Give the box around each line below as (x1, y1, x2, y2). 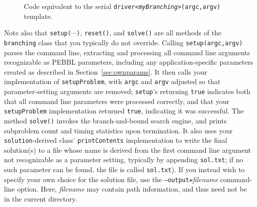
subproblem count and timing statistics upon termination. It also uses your (4, 125, 233, 135)
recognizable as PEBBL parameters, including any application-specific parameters (4, 57, 254, 67)
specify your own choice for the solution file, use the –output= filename (4, 174, 218, 184)
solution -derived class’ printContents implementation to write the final (4, 135, 227, 145)
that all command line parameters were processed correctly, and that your (4, 96, 230, 106)
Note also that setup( (4, 27, 72, 38)
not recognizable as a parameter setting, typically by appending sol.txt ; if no (4, 154, 243, 165)
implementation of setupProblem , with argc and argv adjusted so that (4, 76, 221, 87)
